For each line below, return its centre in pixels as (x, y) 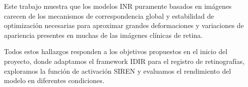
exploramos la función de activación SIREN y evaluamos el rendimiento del (118, 71)
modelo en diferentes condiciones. (54, 80)
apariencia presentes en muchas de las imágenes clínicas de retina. (104, 35)
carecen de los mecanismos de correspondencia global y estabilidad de (109, 15)
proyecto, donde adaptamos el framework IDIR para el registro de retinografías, (124, 61)
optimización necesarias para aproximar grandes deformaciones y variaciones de (124, 25)
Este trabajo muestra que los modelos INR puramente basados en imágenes (118, 6)
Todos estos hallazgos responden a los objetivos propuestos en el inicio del (116, 51)
